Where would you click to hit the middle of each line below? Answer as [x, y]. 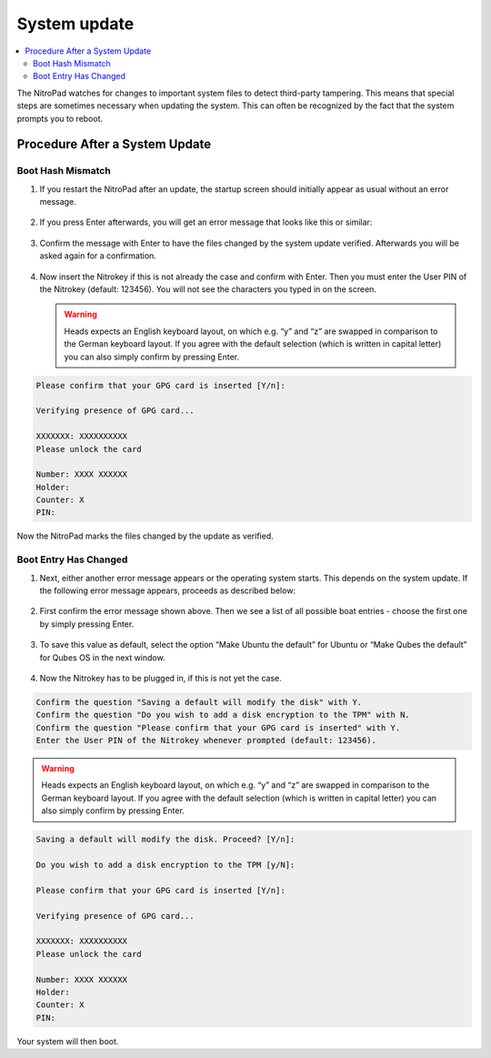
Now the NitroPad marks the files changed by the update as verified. [145, 536]
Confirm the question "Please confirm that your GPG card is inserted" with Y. [218, 727]
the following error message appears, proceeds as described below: [167, 590]
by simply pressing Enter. [87, 624]
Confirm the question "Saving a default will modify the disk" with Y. [199, 702]
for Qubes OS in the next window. [102, 657]
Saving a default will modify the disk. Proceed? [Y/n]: [165, 840]
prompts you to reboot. [60, 118]
